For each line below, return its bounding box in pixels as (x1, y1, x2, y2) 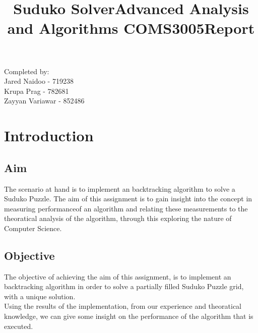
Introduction (4, 125, 94, 146)
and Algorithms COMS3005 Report (7, 18, 255, 38)
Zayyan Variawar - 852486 (4, 95, 85, 106)
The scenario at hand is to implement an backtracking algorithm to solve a (4, 183, 235, 194)
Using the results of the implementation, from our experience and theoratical (4, 301, 241, 311)
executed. (4, 320, 33, 331)
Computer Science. (4, 223, 62, 233)
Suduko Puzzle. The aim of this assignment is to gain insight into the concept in (4, 193, 252, 204)
